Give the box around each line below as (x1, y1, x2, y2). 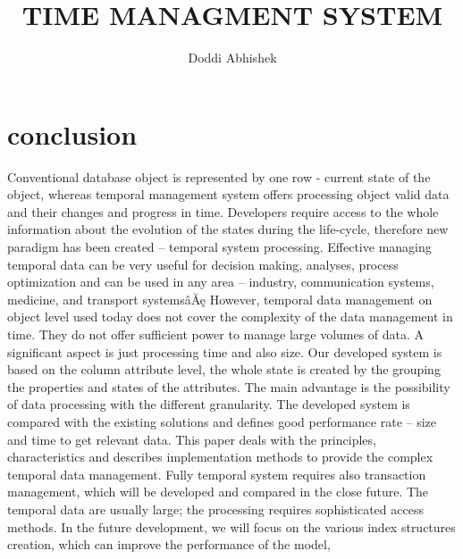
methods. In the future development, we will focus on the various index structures (7, 517, 456, 536)
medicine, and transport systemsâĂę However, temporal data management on (7, 289, 433, 308)
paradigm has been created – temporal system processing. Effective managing (7, 238, 432, 256)
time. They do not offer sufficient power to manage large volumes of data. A (7, 325, 425, 343)
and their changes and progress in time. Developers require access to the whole (7, 202, 439, 221)
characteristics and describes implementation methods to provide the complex (7, 447, 434, 466)
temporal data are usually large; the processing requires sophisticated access (7, 499, 424, 518)
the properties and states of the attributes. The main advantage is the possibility (7, 377, 450, 396)
